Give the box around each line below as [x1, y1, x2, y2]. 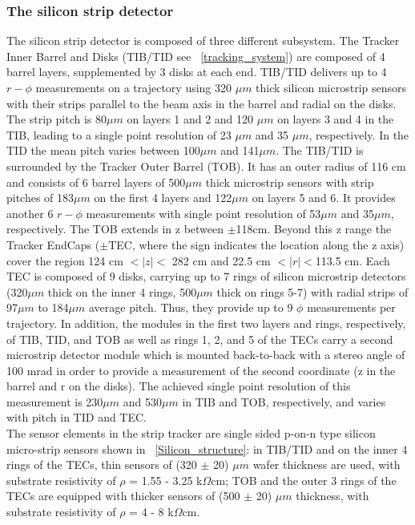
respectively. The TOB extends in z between [6, 220, 224, 237]
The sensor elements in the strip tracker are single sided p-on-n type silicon [6, 425, 376, 442]
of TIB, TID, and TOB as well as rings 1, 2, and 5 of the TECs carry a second [6, 330, 393, 347]
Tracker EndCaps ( [6, 236, 100, 252]
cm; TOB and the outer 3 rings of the [211, 471, 397, 488]
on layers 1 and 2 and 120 [127, 111, 254, 127]
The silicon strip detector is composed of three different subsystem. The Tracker [6, 32, 400, 49]
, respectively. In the [308, 126, 409, 143]
